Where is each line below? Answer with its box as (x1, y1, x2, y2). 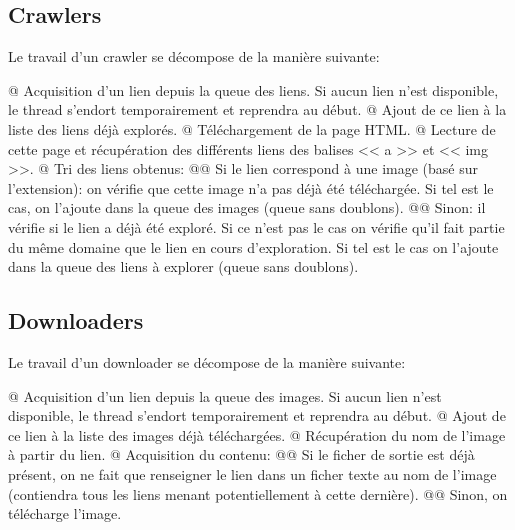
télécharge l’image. (8, 503, 122, 524)
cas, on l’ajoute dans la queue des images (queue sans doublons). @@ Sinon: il (8, 197, 486, 218)
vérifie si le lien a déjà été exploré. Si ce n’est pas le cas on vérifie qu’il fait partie (8, 216, 505, 237)
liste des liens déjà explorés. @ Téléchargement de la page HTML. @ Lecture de (8, 118, 496, 139)
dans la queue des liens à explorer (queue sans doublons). (8, 256, 359, 277)
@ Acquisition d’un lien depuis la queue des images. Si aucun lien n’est (8, 385, 442, 406)
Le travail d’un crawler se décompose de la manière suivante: (8, 46, 380, 67)
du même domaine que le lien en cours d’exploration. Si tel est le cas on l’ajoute (8, 236, 499, 257)
